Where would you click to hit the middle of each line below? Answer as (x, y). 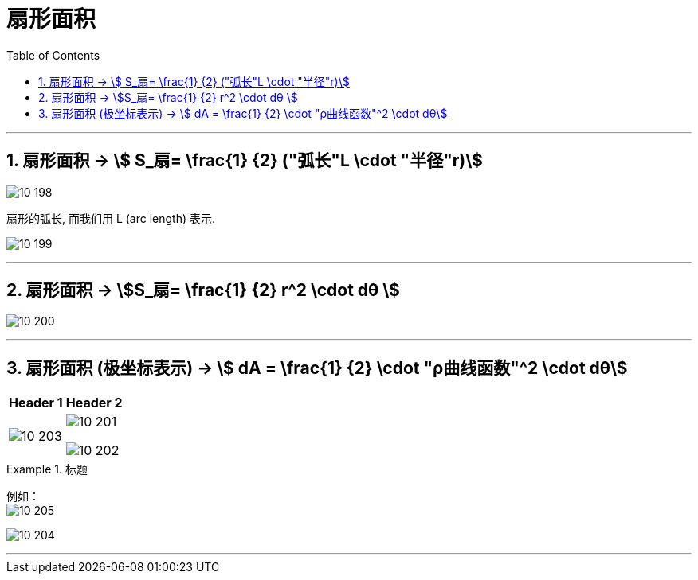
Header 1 (36, 403)
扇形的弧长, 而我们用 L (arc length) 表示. (111, 218)
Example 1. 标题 (47, 469)
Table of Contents (53, 55)
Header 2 (94, 403)
